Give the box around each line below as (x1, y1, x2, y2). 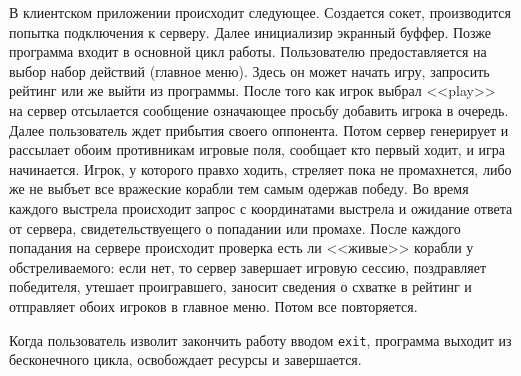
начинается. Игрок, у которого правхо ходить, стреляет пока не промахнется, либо (9, 158, 512, 179)
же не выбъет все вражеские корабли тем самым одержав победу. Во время (9, 178, 469, 199)
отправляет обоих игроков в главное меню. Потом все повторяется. (9, 295, 418, 316)
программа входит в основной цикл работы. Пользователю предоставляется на (9, 41, 487, 62)
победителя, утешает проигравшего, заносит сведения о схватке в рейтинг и (9, 276, 472, 297)
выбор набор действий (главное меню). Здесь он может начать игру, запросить (9, 60, 490, 81)
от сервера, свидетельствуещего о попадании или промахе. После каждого (9, 217, 461, 238)
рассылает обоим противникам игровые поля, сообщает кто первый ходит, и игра (9, 139, 505, 160)
